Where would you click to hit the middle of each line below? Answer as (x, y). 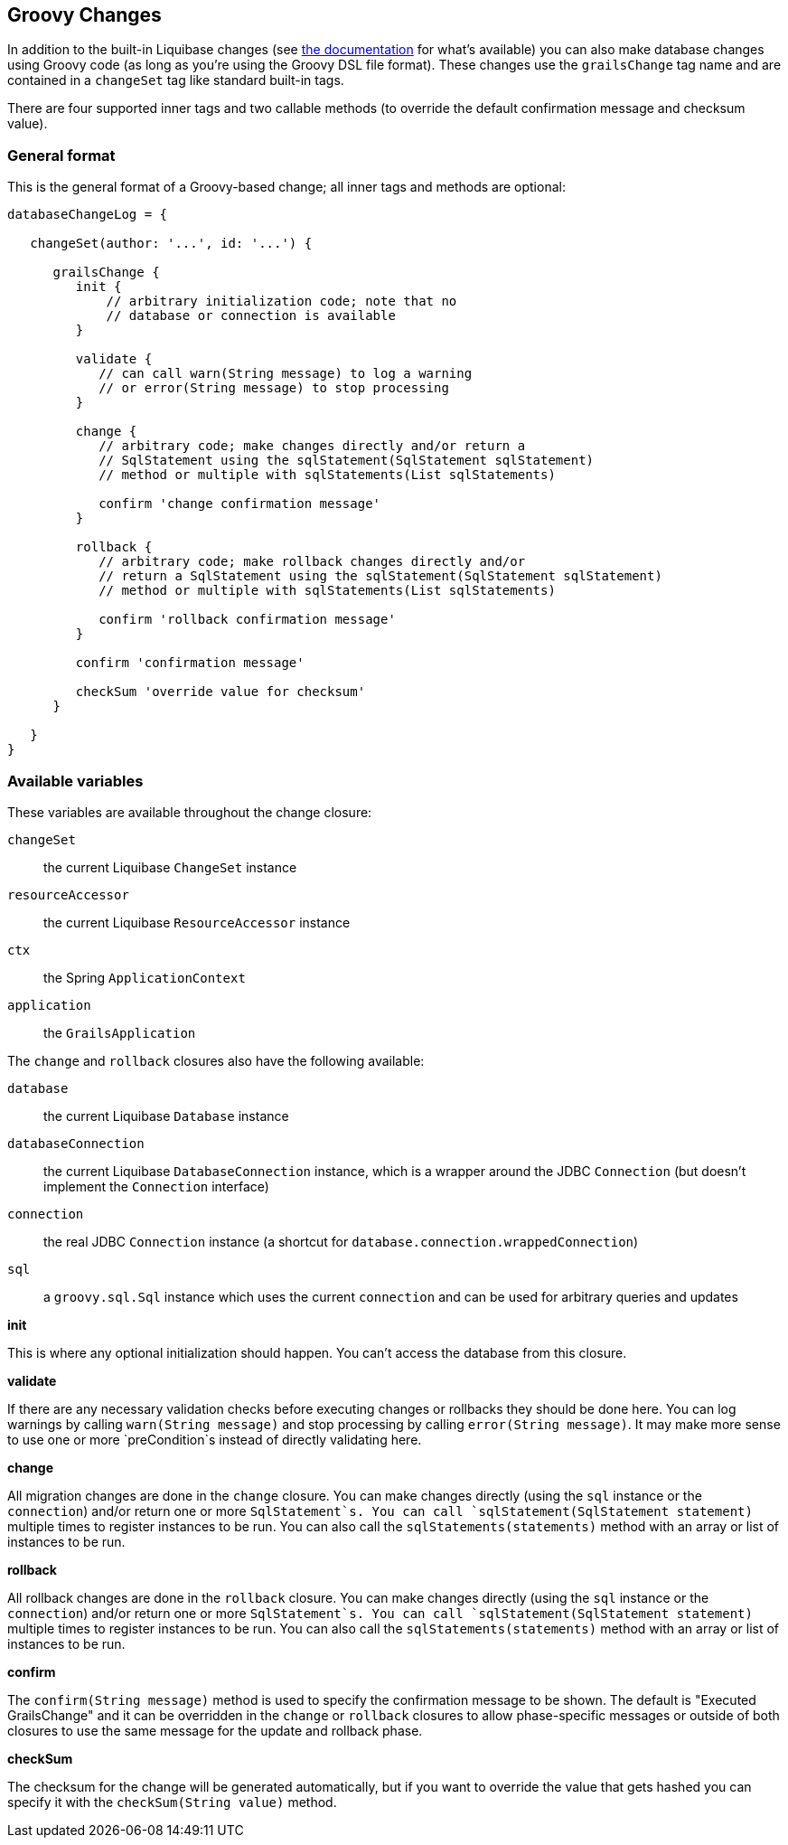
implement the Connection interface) (156, 1186)
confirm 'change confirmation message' (240, 504)
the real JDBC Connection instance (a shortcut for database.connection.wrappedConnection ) (341, 1241)
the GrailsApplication (120, 1032)
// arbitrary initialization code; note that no (281, 301)
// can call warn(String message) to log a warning (286, 374)
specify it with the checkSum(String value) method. (172, 1802)
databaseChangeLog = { (88, 215)
